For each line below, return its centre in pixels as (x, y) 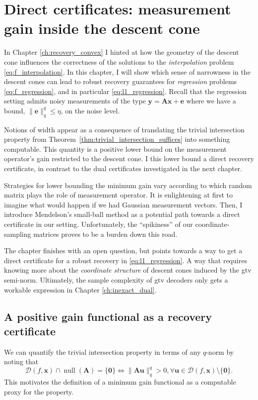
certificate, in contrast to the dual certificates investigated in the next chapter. (123, 168)
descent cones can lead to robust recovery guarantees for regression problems (121, 81)
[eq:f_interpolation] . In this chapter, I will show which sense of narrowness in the (127, 71)
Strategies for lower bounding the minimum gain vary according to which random (128, 185)
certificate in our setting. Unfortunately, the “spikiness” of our (98, 224)
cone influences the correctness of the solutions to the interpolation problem (119, 61)
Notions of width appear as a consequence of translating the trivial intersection (124, 129)
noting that (21, 361)
